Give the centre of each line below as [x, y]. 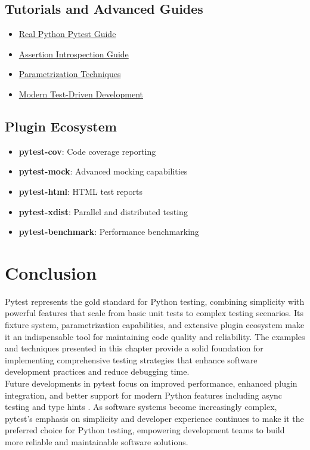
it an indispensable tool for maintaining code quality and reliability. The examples [155, 336]
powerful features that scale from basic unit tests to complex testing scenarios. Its [154, 313]
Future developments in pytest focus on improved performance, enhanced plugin [151, 383]
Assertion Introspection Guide [74, 53]
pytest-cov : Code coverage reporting [87, 151]
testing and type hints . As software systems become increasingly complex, [141, 407]
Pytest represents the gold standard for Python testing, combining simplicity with [155, 301]
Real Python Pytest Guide [67, 34]
